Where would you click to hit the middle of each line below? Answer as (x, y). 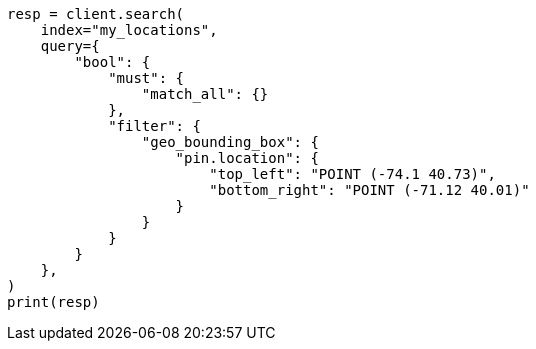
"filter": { (154, 126)
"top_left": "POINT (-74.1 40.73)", (352, 174)
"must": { (146, 78)
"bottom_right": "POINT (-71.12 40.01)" (369, 190)
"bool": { (112, 62)
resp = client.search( (96, 14)
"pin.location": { (247, 158)
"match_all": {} (205, 94)
